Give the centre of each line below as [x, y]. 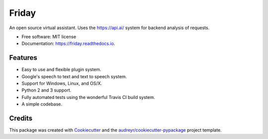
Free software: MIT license [49, 37]
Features [23, 58]
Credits [21, 118]
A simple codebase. [42, 104]
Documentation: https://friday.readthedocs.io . [68, 44]
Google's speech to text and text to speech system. [74, 76]
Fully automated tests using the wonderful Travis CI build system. [88, 97]
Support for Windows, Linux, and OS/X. [62, 84]
